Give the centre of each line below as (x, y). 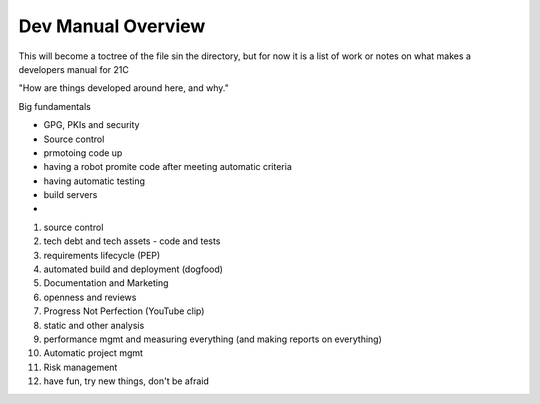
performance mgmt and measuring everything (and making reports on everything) (212, 339)
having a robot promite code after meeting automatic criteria (167, 167)
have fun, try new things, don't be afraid (126, 381)
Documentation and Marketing (106, 283)
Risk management (80, 367)
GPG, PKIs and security (91, 125)
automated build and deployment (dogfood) (133, 269)
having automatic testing (94, 181)
